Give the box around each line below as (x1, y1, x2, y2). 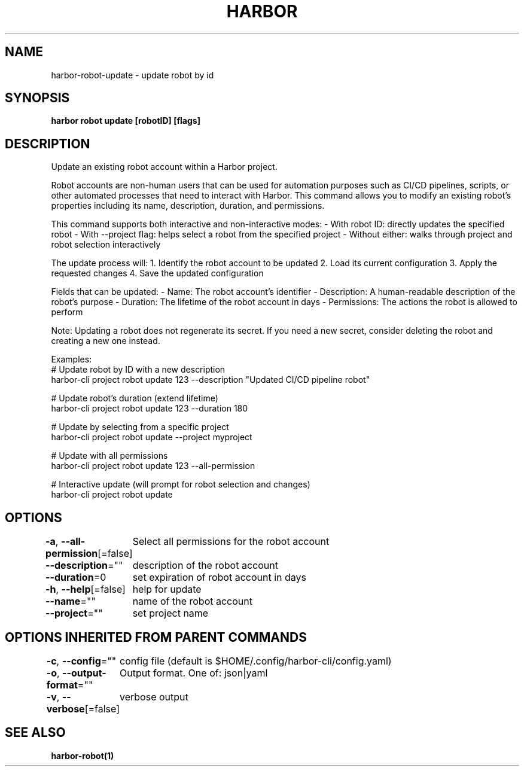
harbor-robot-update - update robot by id (51, 69, 214, 80)
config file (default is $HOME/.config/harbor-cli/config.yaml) (120, 654, 392, 667)
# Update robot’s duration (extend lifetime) (51, 393, 218, 404)
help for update (132, 583, 202, 596)
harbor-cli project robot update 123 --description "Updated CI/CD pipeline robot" (51, 374, 370, 385)
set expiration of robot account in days (132, 571, 307, 584)
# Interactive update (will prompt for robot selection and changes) (51, 479, 310, 490)
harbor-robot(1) (51, 750, 114, 761)
